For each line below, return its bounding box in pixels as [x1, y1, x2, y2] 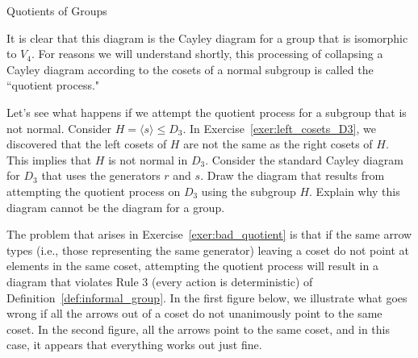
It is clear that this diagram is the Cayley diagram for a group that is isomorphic [6, 29, 408, 46]
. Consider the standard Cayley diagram [205, 151, 403, 168]
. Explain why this [309, 182, 400, 199]
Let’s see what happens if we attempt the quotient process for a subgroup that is [6, 103, 407, 120]
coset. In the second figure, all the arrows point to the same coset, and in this [6, 320, 390, 337]
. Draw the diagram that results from [200, 167, 385, 184]
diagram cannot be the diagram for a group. [6, 198, 225, 215]
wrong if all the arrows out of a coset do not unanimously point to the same [6, 305, 382, 322]
